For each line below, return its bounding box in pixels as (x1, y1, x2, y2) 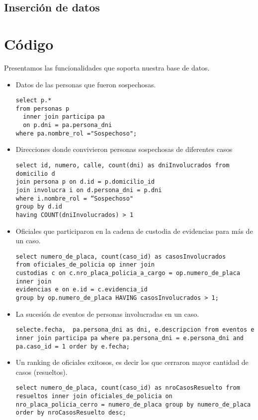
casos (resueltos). (15, 366, 68, 377)
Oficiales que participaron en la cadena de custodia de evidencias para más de (15, 225, 253, 236)
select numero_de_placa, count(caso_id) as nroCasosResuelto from (15, 384, 240, 392)
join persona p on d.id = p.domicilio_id (15, 178, 155, 186)
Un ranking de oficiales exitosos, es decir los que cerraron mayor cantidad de (15, 357, 249, 367)
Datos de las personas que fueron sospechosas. (15, 79, 156, 89)
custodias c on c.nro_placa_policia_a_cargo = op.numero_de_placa (15, 270, 240, 277)
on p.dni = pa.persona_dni (23, 122, 112, 129)
